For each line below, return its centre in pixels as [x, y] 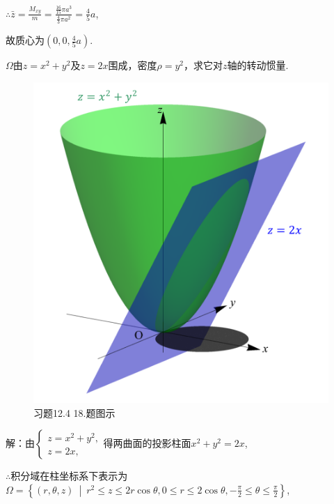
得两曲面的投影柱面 [147, 443]
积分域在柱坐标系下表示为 [69, 476]
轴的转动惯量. [258, 65]
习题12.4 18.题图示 [74, 412]
